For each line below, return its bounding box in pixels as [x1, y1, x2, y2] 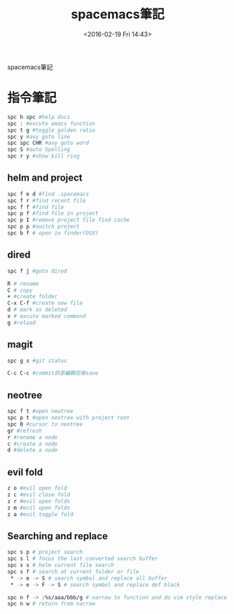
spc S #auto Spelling [7, 146, 71, 153]
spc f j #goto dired [7, 267, 68, 274]
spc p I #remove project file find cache [7, 216, 130, 224]
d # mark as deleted [7, 306, 68, 314]
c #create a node [7, 440, 58, 447]
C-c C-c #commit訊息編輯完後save [7, 370, 99, 377]
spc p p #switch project [7, 223, 80, 230]
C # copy [7, 286, 33, 294]
